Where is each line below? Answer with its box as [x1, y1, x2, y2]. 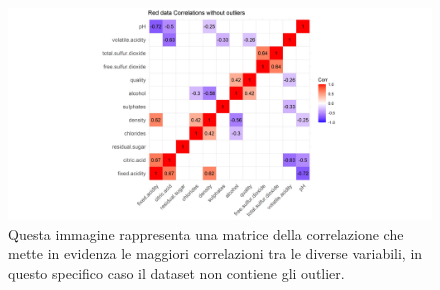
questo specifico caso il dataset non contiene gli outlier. [8, 262, 345, 283]
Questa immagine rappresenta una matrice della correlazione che [8, 223, 404, 244]
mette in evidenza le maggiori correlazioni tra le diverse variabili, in [8, 243, 423, 264]
